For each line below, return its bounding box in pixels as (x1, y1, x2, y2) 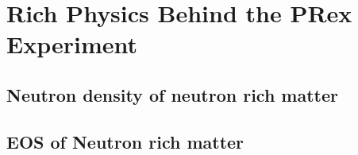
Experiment (6, 28, 138, 60)
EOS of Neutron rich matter (6, 129, 244, 153)
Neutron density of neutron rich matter (6, 82, 339, 107)
